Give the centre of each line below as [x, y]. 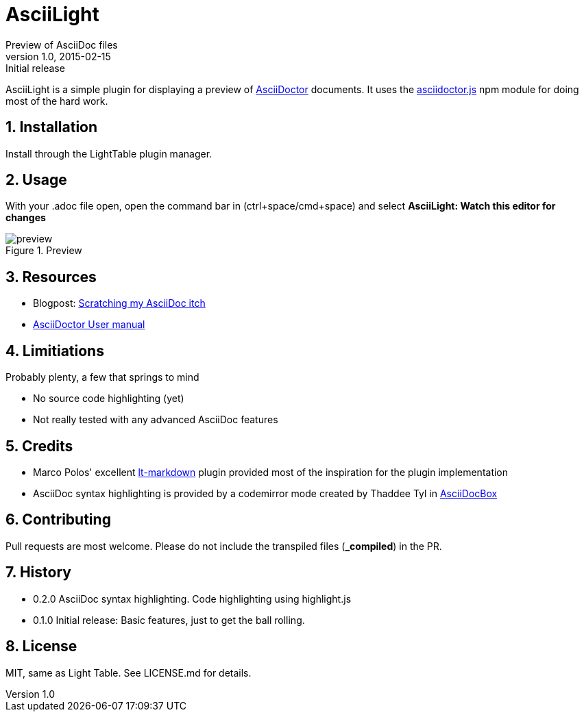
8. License [41, 646]
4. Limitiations [55, 351]
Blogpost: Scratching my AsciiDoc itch [119, 303]
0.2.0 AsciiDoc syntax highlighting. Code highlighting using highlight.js [192, 599]
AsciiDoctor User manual [89, 325]
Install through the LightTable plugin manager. [109, 153]
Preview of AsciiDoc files [62, 45]
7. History [38, 573]
